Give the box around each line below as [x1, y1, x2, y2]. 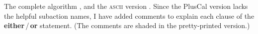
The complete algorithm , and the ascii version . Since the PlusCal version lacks [4, 1, 248, 11]
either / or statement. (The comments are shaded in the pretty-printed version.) [4, 20, 250, 31]
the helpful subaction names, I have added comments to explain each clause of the [4, 10, 255, 21]
